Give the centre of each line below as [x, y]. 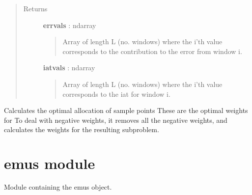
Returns [35, 8]
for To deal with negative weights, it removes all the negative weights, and [116, 120]
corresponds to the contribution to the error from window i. [152, 51]
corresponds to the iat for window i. [116, 94]
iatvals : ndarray [69, 68]
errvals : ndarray [70, 25]
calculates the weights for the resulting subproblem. [82, 129]
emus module [50, 163]
